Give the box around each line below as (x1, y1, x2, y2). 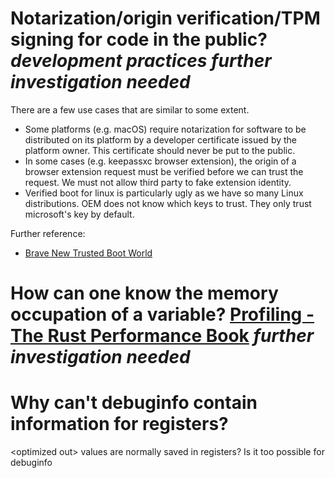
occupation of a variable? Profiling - (10, 303, 315, 326)
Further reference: (10, 227, 86, 239)
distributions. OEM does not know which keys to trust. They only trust (24, 197, 312, 209)
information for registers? (10, 413, 229, 436)
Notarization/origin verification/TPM (10, 7, 321, 30)
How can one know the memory (10, 282, 279, 305)
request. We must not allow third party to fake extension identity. (24, 176, 292, 188)
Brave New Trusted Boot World (24, 247, 153, 259)
